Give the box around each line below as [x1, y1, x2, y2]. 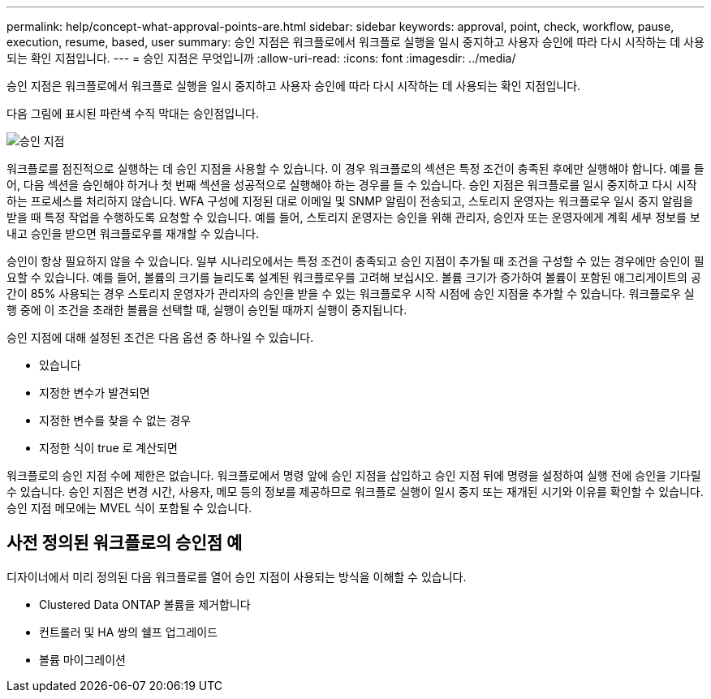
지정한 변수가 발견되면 [39, 386, 150, 399]
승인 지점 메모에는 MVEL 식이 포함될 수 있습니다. [6, 501, 252, 515]
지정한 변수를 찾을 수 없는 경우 [39, 413, 192, 427]
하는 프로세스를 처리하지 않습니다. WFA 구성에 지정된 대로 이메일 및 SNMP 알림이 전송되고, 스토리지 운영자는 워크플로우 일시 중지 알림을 [6, 194, 694, 208]
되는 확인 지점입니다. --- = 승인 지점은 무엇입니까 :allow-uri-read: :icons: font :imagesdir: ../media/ [6, 51, 516, 65]
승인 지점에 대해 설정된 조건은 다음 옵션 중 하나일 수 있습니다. [6, 330, 314, 344]
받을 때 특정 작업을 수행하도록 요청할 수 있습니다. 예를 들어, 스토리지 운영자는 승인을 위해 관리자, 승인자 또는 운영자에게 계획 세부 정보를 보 [6, 210, 700, 224]
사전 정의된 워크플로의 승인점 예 [6, 533, 243, 554]
